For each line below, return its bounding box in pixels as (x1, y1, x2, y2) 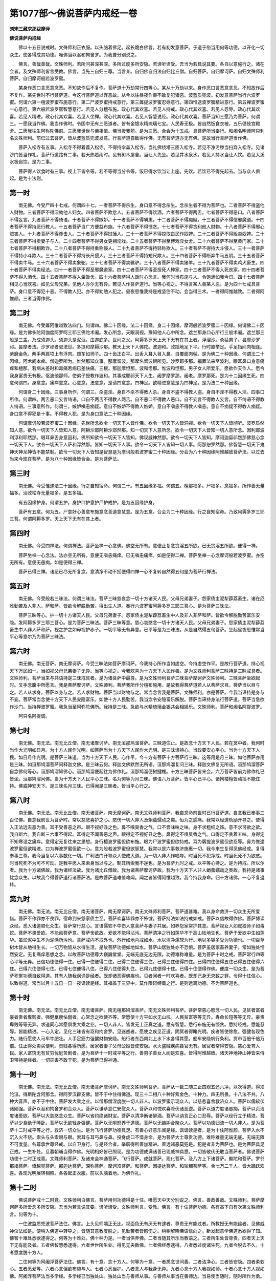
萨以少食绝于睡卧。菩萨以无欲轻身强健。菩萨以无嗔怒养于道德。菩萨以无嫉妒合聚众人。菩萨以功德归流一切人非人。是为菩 (9, 1120, 265, 1126)
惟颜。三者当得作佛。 (9, 295, 55, 301)
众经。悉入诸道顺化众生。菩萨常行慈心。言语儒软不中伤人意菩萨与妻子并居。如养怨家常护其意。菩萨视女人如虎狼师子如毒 (9, 922, 265, 928)
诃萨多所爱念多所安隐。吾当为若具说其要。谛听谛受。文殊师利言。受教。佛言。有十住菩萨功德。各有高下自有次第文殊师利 (9, 1204, 265, 1210)
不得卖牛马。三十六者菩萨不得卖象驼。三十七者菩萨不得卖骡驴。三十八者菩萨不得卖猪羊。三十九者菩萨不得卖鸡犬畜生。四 (9, 259, 265, 265)
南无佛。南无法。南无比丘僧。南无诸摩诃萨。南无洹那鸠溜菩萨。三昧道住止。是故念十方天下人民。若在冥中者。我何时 (18, 739, 265, 746)
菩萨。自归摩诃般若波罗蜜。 (9, 75, 68, 81)
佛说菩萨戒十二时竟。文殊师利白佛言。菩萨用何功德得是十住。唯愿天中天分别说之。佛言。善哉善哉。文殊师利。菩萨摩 (18, 1196, 265, 1203)
